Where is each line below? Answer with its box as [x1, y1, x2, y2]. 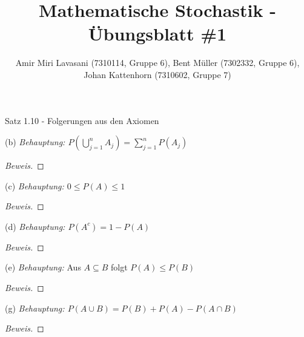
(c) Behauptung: [5, 179, 64, 192]
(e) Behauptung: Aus [5, 261, 81, 273]
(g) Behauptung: [5, 301, 65, 314]
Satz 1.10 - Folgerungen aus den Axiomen [5, 114, 159, 126]
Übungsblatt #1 [88, 21, 227, 46]
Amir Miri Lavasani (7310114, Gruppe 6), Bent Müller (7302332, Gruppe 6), [15, 56, 300, 69]
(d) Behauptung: [5, 220, 65, 232]
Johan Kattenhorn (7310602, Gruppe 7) [84, 68, 231, 80]
